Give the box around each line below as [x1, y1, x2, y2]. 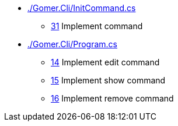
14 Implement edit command [51, 57, 160, 67]
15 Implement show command [51, 75, 166, 85]
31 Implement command [51, 21, 143, 31]
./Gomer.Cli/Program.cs [27, 39, 117, 49]
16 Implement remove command [51, 93, 174, 103]
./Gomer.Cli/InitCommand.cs [27, 3, 136, 13]
